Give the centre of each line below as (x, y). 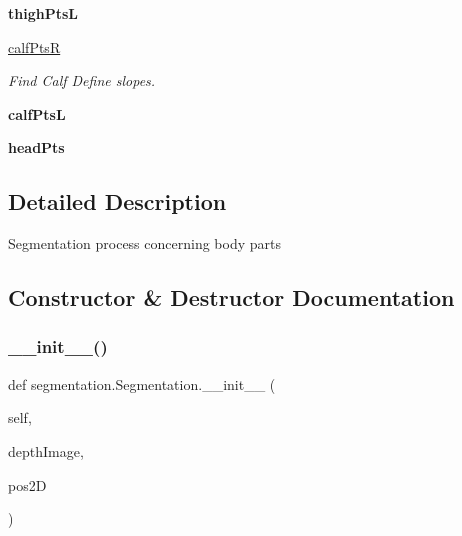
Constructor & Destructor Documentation (231, 297)
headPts (36, 147)
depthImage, (46, 450)
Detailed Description (117, 201)
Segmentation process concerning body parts (144, 243)
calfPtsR (34, 46)
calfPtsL (37, 113)
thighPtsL (43, 13)
